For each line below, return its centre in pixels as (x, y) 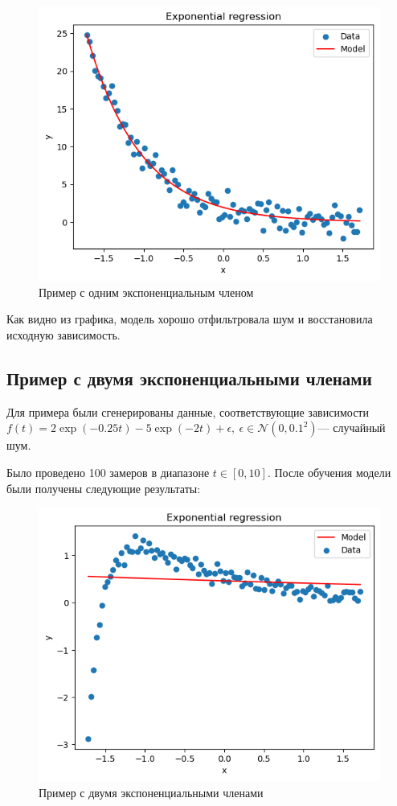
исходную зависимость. (63, 334)
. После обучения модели (329, 472)
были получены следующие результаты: (104, 488)
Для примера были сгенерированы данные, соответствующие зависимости (188, 411)
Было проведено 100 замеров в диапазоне (108, 472)
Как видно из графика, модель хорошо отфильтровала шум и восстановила (190, 319)
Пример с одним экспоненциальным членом (146, 292)
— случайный (352, 428)
